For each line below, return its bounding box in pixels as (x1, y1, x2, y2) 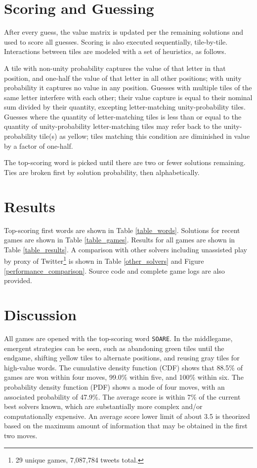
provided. (4, 275, 32, 286)
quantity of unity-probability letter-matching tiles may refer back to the (4, 121, 222, 131)
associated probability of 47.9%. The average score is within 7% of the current (4, 391, 241, 402)
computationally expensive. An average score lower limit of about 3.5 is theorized (4, 410, 250, 421)
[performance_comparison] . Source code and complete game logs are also (4, 265, 225, 276)
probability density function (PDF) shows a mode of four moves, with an (4, 381, 225, 392)
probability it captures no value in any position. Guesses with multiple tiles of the (4, 82, 252, 93)
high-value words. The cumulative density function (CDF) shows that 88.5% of (4, 362, 243, 372)
